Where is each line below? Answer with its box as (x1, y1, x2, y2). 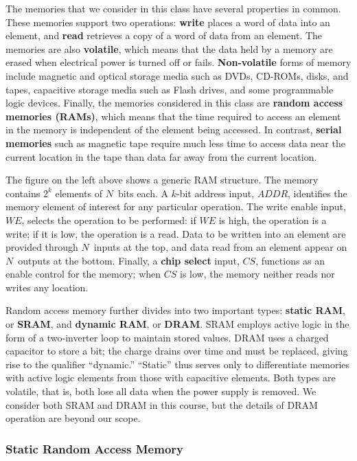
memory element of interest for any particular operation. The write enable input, (5, 199, 346, 214)
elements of (55, 185, 102, 200)
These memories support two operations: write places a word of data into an (5, 14, 330, 29)
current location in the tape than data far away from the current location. (5, 149, 317, 164)
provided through (5, 240, 78, 254)
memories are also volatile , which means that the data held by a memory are (5, 41, 333, 56)
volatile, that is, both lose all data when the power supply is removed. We (5, 384, 316, 398)
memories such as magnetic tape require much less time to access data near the (5, 135, 345, 150)
